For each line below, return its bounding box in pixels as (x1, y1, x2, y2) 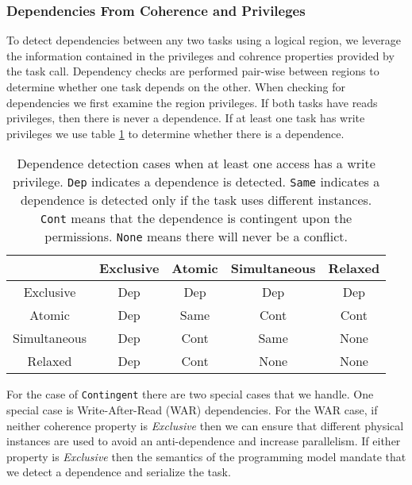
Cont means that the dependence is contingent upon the (40, 209, 352, 228)
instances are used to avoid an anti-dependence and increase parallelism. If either (6, 433, 401, 449)
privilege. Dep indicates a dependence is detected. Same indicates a (13, 172, 380, 191)
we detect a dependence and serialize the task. (6, 464, 231, 480)
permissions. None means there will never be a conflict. (44, 227, 348, 246)
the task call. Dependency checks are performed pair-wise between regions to (6, 63, 379, 79)
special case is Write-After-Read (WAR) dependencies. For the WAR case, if (6, 402, 378, 418)
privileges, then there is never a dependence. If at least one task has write (6, 110, 365, 126)
